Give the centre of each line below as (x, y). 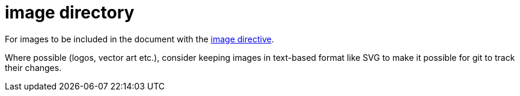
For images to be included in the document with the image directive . (139, 39)
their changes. (33, 67)
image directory (70, 13)
